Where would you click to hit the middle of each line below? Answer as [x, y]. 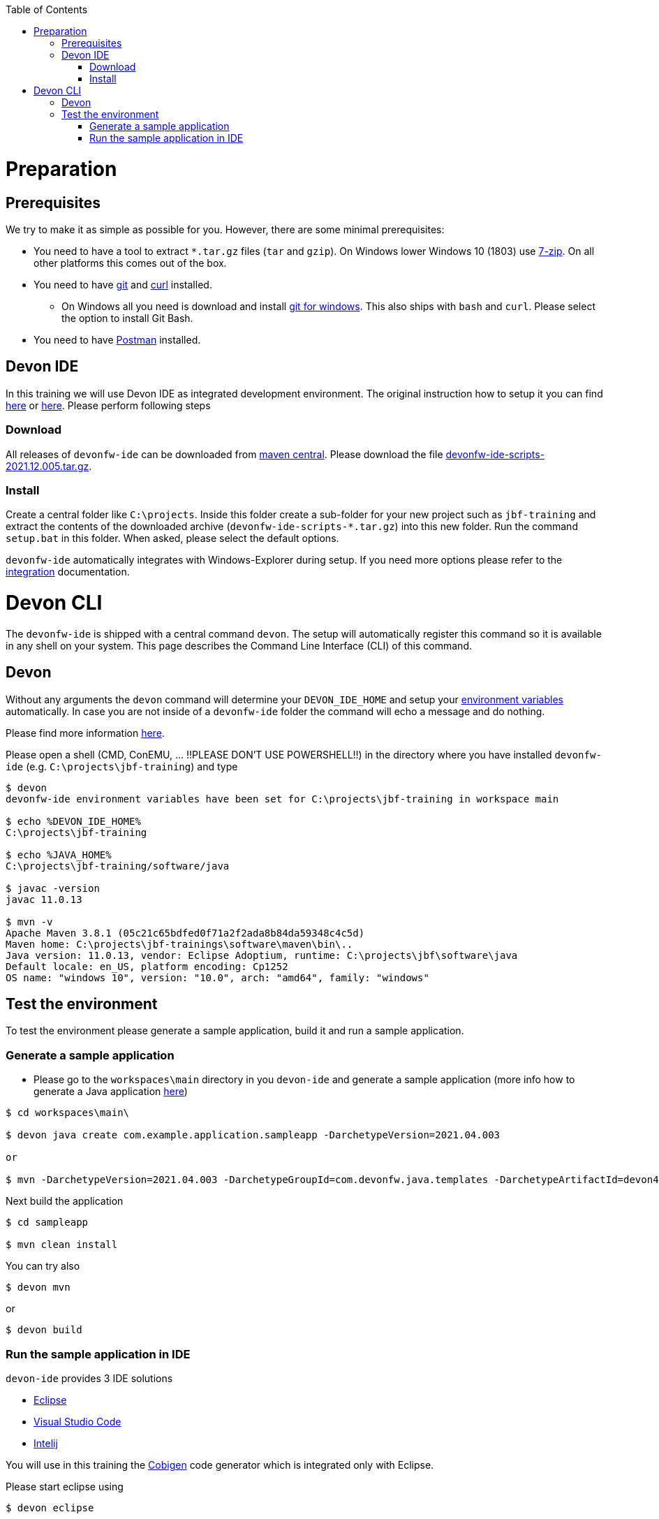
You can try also [43, 1266]
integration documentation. [68, 572]
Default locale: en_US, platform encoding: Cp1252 [147, 966]
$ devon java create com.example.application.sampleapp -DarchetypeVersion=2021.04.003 [253, 1135]
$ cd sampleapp [47, 1223]
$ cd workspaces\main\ [68, 1113]
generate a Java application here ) [111, 1092]
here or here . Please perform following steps [108, 405]
